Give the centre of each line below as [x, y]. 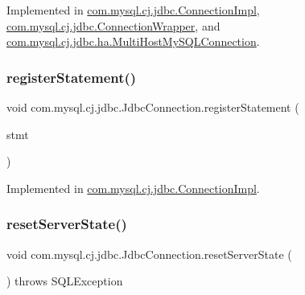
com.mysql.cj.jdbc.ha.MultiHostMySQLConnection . [133, 41]
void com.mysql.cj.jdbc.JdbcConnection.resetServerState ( [149, 254]
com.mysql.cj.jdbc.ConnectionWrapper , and [113, 25]
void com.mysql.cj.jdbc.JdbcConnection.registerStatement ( [153, 107]
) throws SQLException [65, 281]
